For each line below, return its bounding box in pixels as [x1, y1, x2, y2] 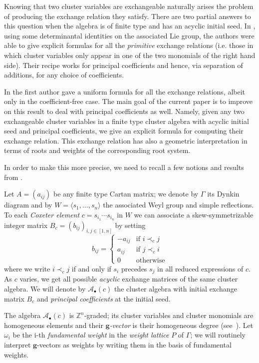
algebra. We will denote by [4, 283, 86, 293]
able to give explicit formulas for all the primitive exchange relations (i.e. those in [4, 40, 254, 50]
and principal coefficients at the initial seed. [36, 293, 171, 303]
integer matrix [4, 219, 48, 230]
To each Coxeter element [4, 209, 80, 219]
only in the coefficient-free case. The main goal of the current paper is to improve [4, 96, 253, 106]
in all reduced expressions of [157, 263, 244, 273]
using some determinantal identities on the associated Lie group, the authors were [4, 30, 255, 40]
